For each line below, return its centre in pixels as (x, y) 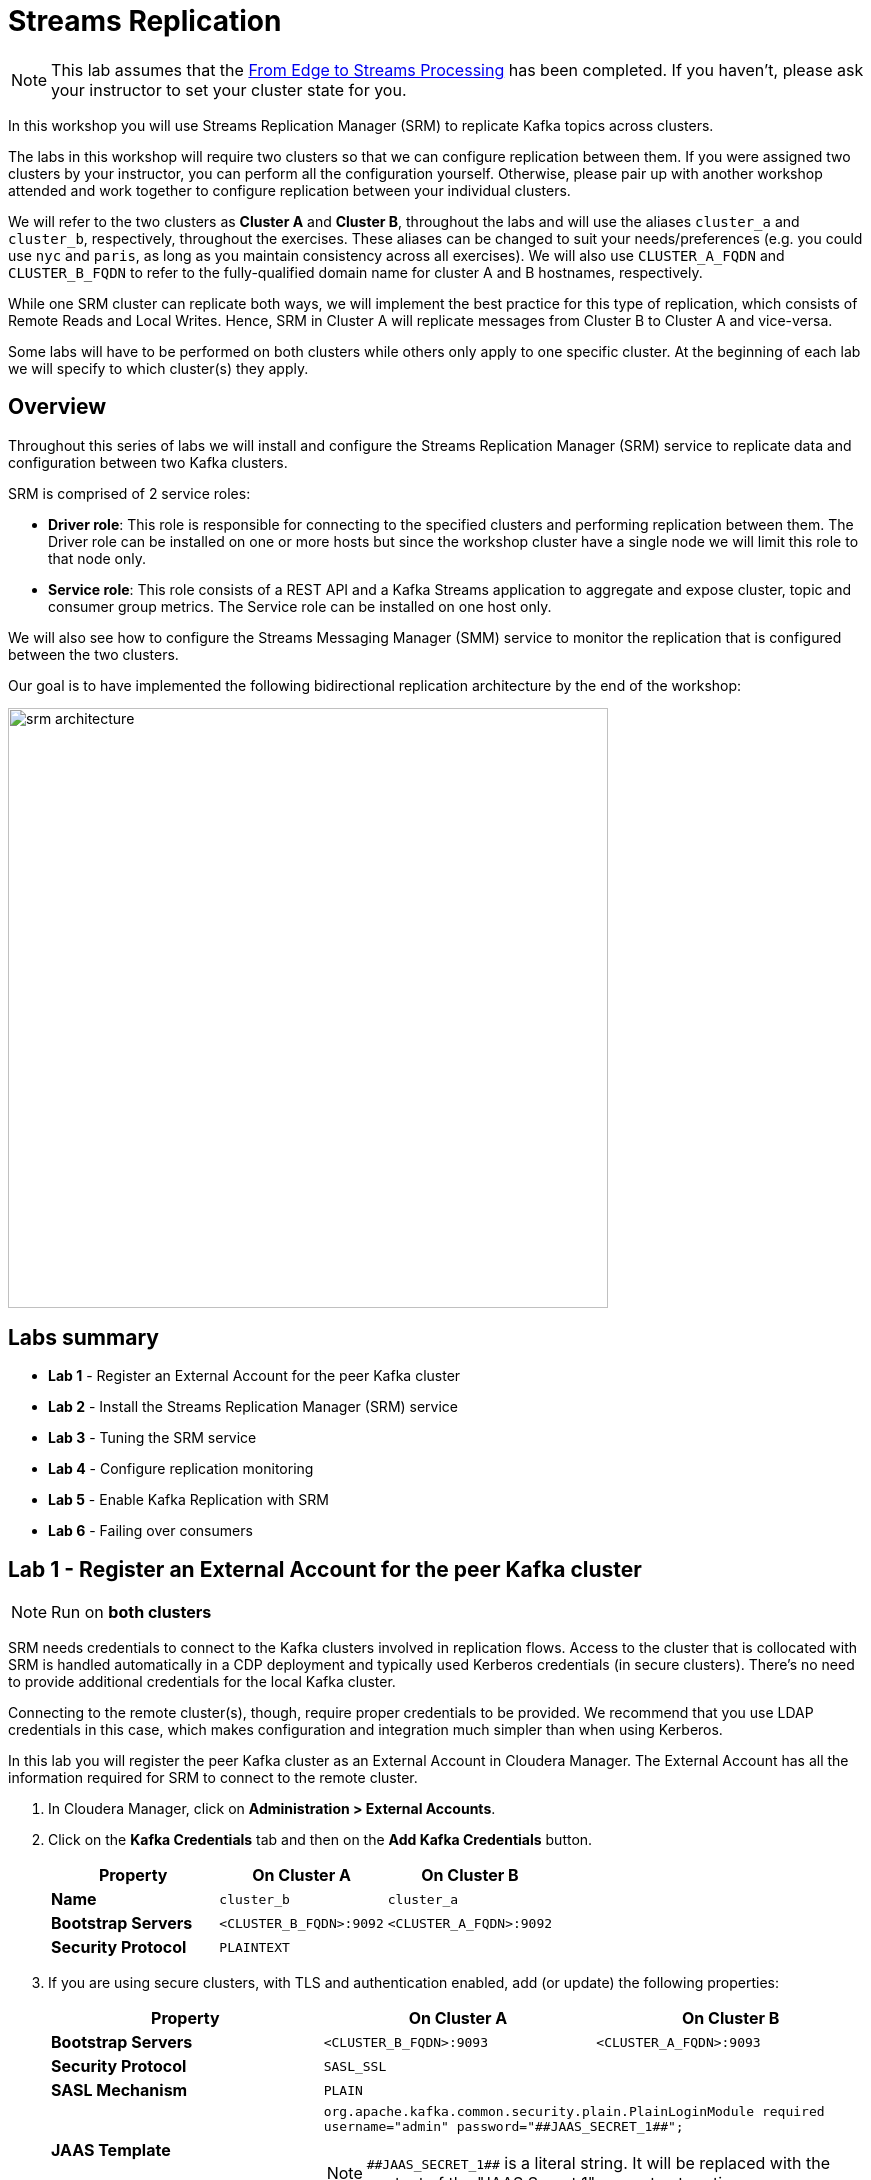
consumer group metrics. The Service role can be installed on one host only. (300, 606)
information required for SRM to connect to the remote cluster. (213, 1778)
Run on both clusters (131, 1612)
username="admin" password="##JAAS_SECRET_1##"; (503, 2127)
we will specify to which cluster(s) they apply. (158, 368)
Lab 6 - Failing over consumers (150, 1531)
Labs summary (83, 1338)
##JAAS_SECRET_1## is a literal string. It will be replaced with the (598, 2163)
